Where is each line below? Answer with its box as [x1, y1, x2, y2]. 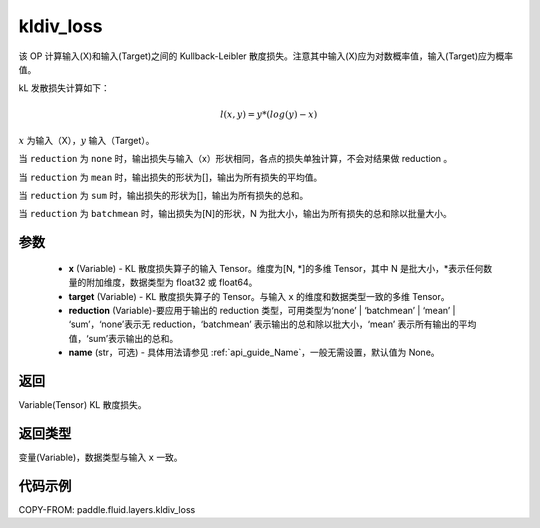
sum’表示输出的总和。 [88, 332, 179, 344]
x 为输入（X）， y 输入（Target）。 [18, 134, 155, 146]
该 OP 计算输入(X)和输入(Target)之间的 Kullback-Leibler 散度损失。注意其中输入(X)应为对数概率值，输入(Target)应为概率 [18, 50, 514, 62]
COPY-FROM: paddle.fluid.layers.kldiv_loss [18, 503, 196, 515]
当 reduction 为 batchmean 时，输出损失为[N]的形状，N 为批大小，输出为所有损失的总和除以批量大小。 [18, 208, 452, 220]
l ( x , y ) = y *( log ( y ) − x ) [220, 108, 318, 120]
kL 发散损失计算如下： [18, 82, 110, 94]
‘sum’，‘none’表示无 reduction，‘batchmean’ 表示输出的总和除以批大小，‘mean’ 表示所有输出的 [68, 318, 459, 330]
